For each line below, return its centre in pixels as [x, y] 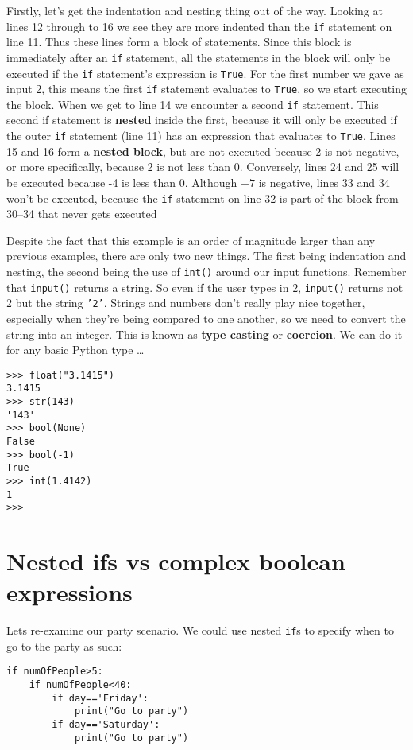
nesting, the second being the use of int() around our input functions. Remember [206, 271]
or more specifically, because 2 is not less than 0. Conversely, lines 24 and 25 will [203, 167]
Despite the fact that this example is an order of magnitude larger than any [191, 240]
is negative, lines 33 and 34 [324, 182]
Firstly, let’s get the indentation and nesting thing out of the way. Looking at [195, 10]
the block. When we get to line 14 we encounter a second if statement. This [193, 104]
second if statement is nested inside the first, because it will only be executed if [202, 120]
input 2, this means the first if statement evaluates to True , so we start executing [206, 89]
